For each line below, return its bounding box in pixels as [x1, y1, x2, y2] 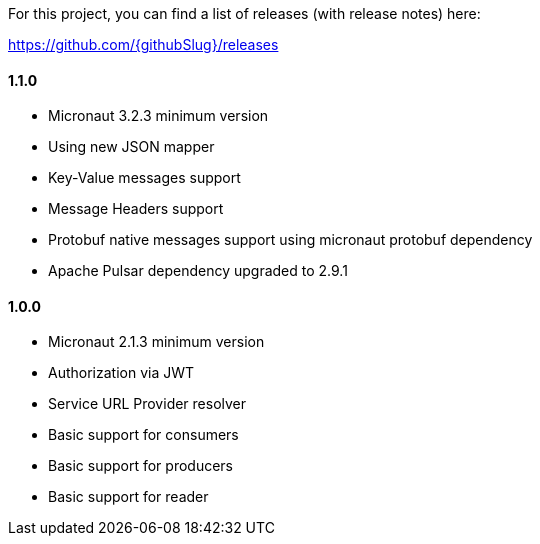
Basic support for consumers [48, 426, 239, 444]
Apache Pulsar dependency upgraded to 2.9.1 [48, 262, 348, 280]
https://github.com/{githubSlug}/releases [8, 36, 279, 53]
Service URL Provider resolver [48, 395, 247, 413]
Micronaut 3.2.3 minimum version [48, 107, 269, 125]
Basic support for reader [48, 488, 209, 506]
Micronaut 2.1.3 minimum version [48, 333, 265, 351]
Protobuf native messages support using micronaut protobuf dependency [48, 231, 533, 249]
